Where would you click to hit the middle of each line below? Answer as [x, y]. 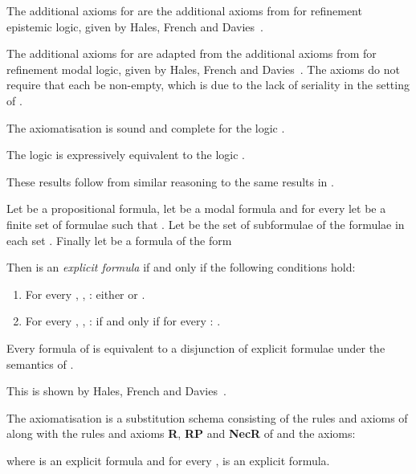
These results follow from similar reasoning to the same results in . [170, 181]
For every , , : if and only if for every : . [123, 321]
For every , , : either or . [85, 294]
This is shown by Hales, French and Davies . [116, 391]
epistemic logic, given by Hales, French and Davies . [135, 26]
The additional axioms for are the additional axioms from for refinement [184, 10]
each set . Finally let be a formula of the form [119, 240]
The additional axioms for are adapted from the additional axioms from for [192, 53]
